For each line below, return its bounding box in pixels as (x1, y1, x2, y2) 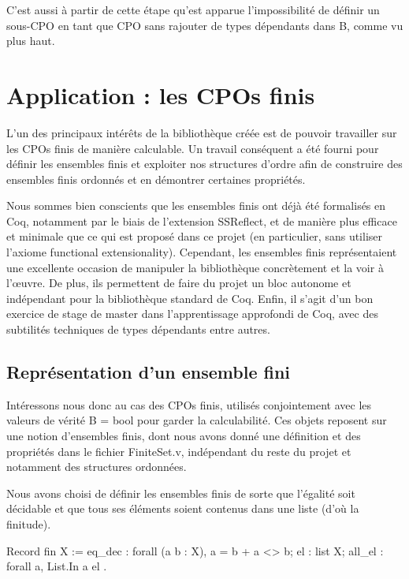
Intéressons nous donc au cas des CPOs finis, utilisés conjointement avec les (6, 396, 372, 413)
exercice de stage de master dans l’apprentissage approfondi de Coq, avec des (6, 305, 378, 322)
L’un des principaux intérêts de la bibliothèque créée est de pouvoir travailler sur (6, 124, 397, 140)
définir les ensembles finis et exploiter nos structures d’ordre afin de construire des (6, 155, 403, 172)
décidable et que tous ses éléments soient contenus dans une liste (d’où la (6, 500, 359, 517)
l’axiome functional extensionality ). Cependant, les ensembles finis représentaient (6, 244, 397, 260)
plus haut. (6, 32, 55, 49)
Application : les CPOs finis (6, 78, 315, 110)
